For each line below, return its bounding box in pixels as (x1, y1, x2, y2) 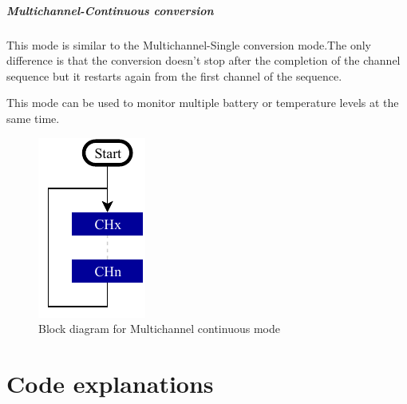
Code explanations (6, 366, 214, 399)
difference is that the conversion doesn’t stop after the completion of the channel (6, 52, 401, 69)
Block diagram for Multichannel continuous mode (38, 320, 280, 337)
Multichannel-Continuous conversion (6, 2, 214, 18)
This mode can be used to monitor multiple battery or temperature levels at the (6, 94, 399, 111)
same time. (6, 109, 60, 126)
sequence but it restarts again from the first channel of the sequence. (6, 67, 342, 84)
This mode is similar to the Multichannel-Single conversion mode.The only (6, 36, 371, 53)
